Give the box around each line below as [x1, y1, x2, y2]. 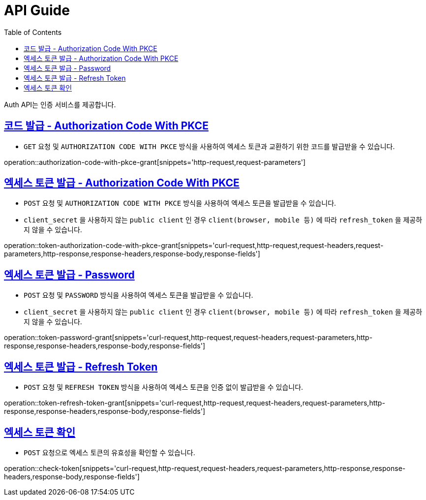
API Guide [4, 2, 70, 19]
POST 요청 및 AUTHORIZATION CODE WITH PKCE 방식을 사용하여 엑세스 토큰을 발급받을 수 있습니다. [24, 199, 336, 208]
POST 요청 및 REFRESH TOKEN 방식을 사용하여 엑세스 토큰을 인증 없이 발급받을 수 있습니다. [24, 383, 304, 392]
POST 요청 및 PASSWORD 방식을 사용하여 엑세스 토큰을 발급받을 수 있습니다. [24, 291, 253, 300]
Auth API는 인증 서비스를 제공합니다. [4, 100, 116, 109]
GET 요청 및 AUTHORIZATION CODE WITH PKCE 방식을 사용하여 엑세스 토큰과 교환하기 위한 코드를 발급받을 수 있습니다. [24, 142, 395, 151]
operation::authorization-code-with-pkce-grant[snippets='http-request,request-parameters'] [4, 157, 306, 166]
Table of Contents [4, 28, 62, 36]
